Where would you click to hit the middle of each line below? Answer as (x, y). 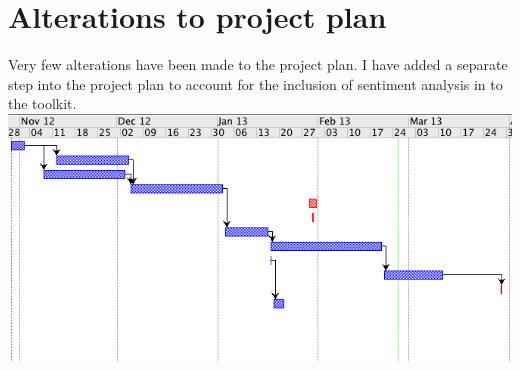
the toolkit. (42, 103)
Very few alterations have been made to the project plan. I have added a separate (258, 64)
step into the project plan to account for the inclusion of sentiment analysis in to (255, 83)
